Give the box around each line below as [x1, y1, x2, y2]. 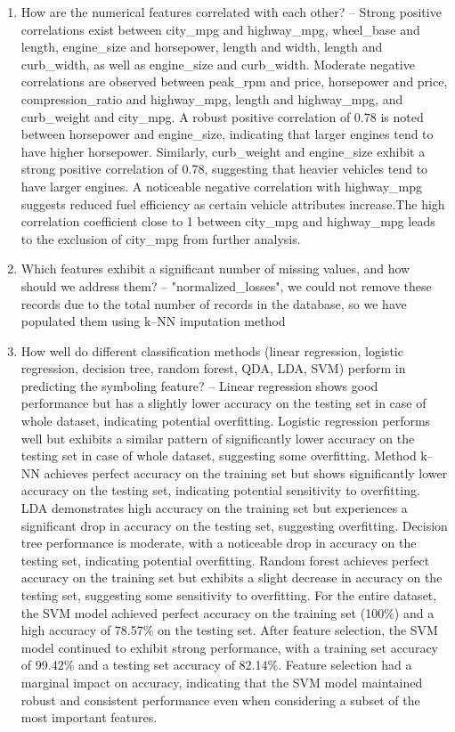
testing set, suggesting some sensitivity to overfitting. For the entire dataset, [20, 586, 437, 604]
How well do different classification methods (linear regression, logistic [20, 341, 403, 360]
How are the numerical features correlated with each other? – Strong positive [20, 3, 442, 20]
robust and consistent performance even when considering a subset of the [20, 690, 420, 709]
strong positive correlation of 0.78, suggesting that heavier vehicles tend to [20, 159, 428, 178]
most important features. [20, 708, 158, 727]
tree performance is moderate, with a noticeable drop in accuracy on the [20, 533, 417, 552]
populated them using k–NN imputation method [20, 312, 286, 330]
